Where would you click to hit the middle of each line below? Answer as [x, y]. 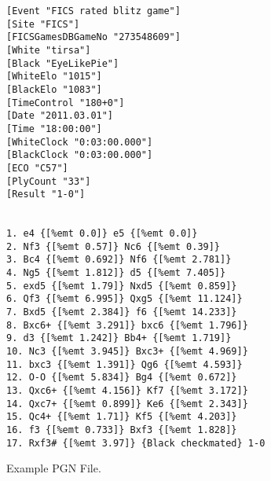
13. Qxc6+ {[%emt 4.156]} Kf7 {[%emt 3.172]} [127, 391]
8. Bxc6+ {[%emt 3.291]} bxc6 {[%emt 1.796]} [127, 325]
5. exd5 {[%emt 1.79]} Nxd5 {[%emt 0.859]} [122, 286]
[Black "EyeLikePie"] [63, 63]
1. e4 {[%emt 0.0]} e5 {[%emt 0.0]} [102, 234]
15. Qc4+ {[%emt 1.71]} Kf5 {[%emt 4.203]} [122, 417]
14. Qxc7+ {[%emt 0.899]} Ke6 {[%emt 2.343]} [127, 404]
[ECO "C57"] [37, 168]
